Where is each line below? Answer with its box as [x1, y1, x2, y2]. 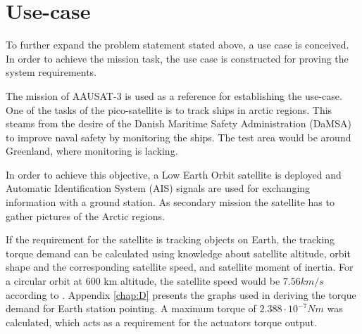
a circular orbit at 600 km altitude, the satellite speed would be [6, 274, 280, 288]
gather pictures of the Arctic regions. [6, 208, 165, 223]
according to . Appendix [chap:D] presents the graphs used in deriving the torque [6, 287, 356, 302]
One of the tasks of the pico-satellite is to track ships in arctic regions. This [6, 102, 332, 117]
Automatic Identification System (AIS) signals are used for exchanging [6, 181, 311, 195]
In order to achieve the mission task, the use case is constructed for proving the [6, 51, 349, 65]
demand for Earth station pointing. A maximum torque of [6, 301, 256, 316]
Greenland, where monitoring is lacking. [6, 143, 178, 158]
